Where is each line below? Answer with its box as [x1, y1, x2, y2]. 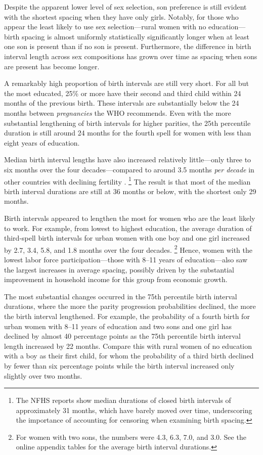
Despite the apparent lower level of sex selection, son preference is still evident [4, 2, 247, 12]
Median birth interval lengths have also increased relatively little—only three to [4, 154, 251, 165]
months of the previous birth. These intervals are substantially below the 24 [4, 98, 239, 108]
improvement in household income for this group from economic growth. [4, 274, 228, 285]
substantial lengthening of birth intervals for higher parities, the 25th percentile [4, 117, 251, 128]
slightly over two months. [4, 370, 82, 381]
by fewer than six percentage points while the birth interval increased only [4, 360, 235, 371]
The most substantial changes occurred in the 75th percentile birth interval [4, 291, 237, 301]
